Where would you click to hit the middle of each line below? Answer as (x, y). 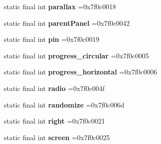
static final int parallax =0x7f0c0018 (60, 6)
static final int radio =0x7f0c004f (54, 88)
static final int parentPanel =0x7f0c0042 (67, 23)
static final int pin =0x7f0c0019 (52, 39)
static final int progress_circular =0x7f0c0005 (77, 55)
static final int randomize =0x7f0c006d (64, 104)
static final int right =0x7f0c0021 (55, 121)
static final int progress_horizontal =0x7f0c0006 (81, 72)
